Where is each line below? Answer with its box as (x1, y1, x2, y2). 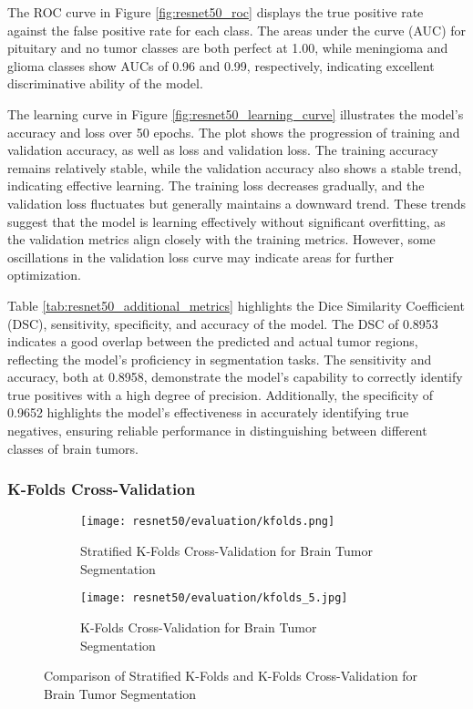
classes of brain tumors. (7, 438, 139, 457)
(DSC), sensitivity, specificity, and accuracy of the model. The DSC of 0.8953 (7, 313, 438, 333)
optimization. (7, 265, 81, 284)
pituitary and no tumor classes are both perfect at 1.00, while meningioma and (7, 38, 448, 57)
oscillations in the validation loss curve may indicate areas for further (7, 247, 395, 266)
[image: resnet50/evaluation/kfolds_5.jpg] (80, 591, 348, 605)
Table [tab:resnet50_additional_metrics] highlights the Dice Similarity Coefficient (7, 295, 465, 314)
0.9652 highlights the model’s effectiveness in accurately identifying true (7, 403, 409, 422)
